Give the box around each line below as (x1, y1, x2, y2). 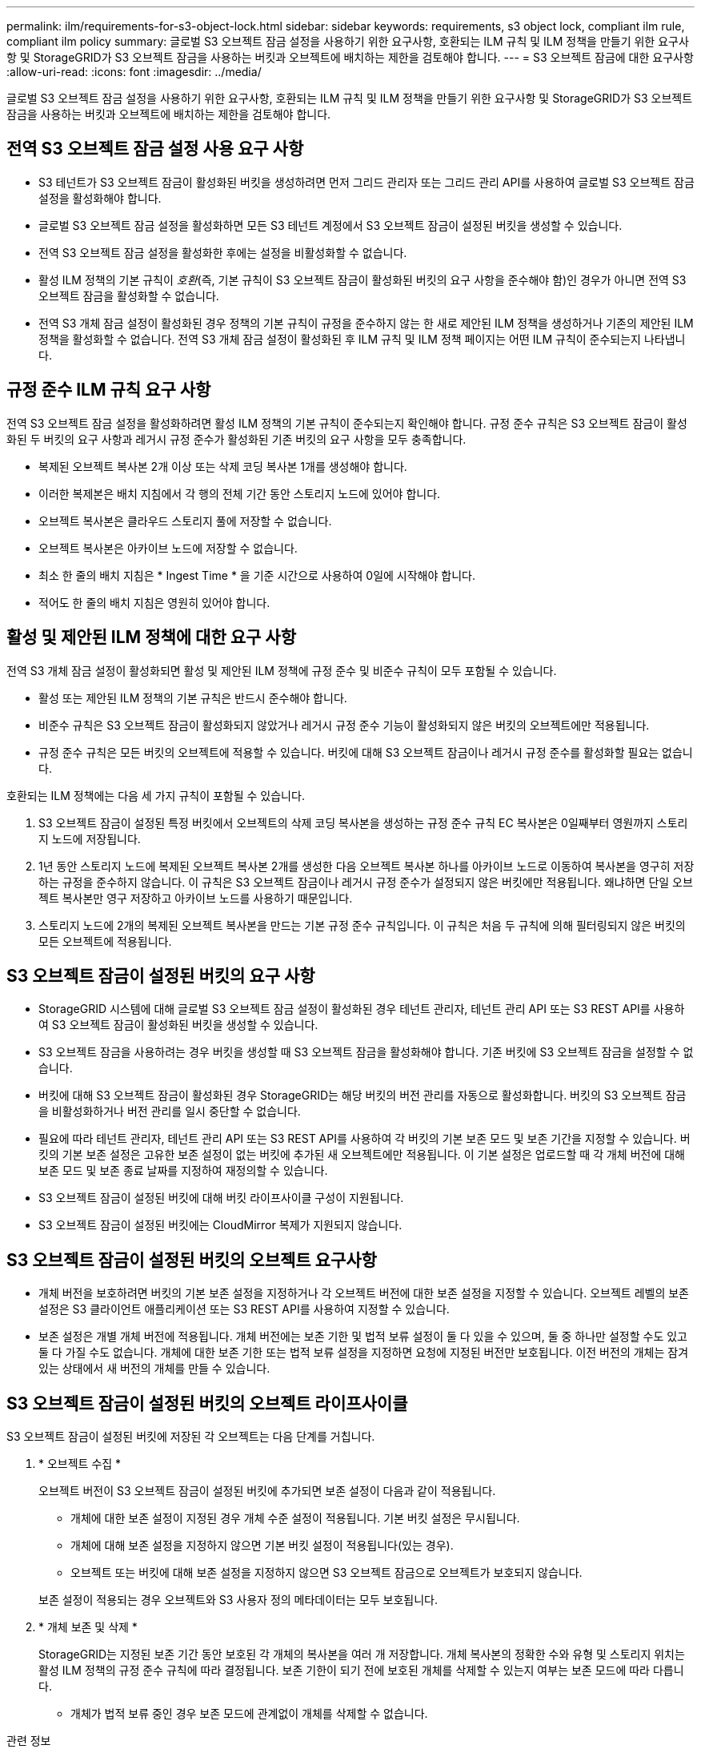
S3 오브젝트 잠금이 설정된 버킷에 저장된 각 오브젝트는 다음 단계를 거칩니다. (6, 1429, 375, 1444)
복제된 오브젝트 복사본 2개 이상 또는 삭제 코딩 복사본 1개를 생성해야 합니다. (38, 459, 407, 473)
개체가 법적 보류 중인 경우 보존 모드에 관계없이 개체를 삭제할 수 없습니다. (70, 1707, 428, 1721)
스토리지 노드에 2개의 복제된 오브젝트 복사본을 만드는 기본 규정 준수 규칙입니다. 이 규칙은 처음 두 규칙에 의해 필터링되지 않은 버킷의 (38, 918, 686, 932)
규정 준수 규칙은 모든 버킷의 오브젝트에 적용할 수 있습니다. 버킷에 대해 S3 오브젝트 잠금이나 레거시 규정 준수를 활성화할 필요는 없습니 (38, 745, 693, 759)
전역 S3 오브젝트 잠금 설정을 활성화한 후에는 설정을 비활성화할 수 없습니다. (38, 245, 407, 259)
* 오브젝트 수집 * (38, 1457, 122, 1471)
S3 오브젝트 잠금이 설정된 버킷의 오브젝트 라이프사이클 (6, 1393, 408, 1413)
